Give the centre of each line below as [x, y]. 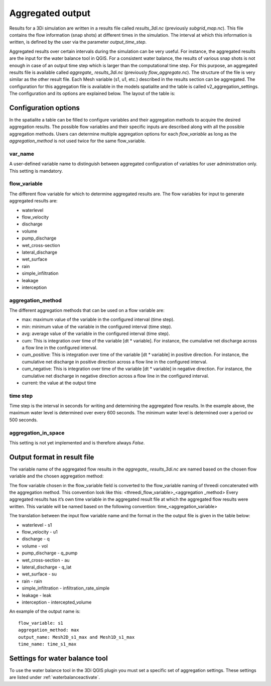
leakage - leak [37, 595]
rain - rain [32, 581]
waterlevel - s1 [37, 525]
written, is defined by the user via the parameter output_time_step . [78, 42]
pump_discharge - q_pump [50, 553]
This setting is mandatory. [36, 171]
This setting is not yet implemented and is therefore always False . [77, 443]
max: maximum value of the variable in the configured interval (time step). [98, 319]
